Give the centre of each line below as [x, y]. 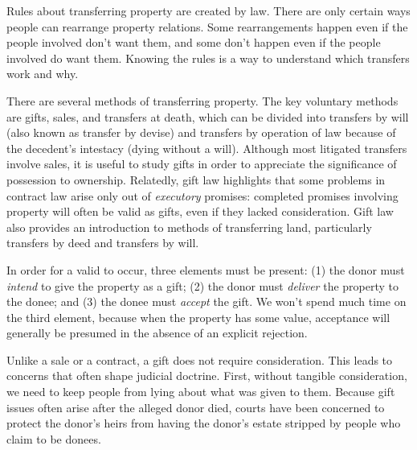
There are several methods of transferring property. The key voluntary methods [202, 100]
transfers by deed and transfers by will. [103, 243]
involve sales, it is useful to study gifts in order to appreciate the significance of [202, 164]
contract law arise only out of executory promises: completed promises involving [202, 195]
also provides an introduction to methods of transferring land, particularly [189, 227]
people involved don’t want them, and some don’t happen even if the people [194, 42]
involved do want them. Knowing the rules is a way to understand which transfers [208, 58]
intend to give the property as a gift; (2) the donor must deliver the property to [203, 285]
